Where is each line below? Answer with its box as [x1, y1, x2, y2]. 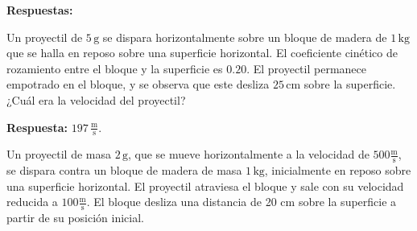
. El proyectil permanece [246, 60, 366, 76]
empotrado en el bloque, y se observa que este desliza [6, 76, 270, 93]
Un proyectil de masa [6, 146, 111, 163]
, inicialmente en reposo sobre [264, 162, 411, 179]
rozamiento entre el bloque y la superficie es [6, 60, 223, 76]
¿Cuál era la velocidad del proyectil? [6, 91, 186, 108]
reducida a [6, 193, 58, 210]
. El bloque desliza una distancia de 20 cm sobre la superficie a [86, 193, 397, 210]
